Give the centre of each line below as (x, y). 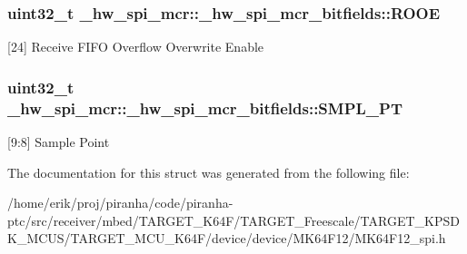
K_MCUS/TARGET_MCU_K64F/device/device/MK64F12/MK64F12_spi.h (227, 238)
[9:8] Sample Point (59, 141)
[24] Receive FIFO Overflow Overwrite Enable (136, 47)
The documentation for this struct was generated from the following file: (209, 172)
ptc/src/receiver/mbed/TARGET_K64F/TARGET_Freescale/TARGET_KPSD (233, 220)
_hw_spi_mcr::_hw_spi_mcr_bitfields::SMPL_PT (205, 107)
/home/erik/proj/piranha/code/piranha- (120, 203)
